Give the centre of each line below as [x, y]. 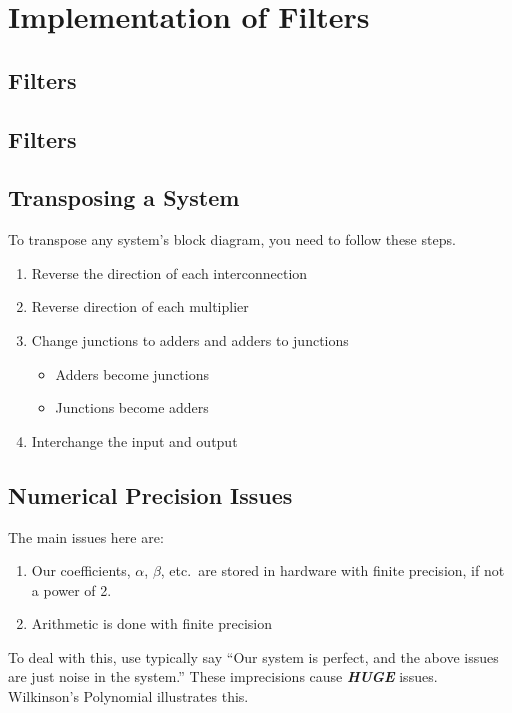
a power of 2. [71, 589]
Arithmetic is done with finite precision [151, 623]
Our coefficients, [81, 570]
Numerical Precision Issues [150, 494]
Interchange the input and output [134, 440]
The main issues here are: [86, 536]
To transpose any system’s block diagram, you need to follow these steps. [232, 239]
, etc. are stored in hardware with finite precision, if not [332, 570]
